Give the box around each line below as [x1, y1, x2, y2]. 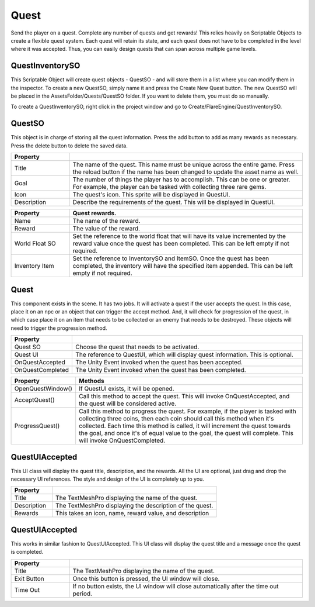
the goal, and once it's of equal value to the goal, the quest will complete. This [79, 429, 294, 437]
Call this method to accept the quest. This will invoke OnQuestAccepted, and [79, 392, 290, 401]
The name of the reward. [72, 217, 141, 225]
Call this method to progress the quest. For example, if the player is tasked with [79, 407, 297, 415]
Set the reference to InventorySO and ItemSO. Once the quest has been [72, 254, 269, 263]
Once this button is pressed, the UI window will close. [72, 574, 220, 582]
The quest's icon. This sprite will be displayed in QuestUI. [72, 191, 230, 199]
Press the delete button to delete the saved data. [10, 142, 128, 149]
